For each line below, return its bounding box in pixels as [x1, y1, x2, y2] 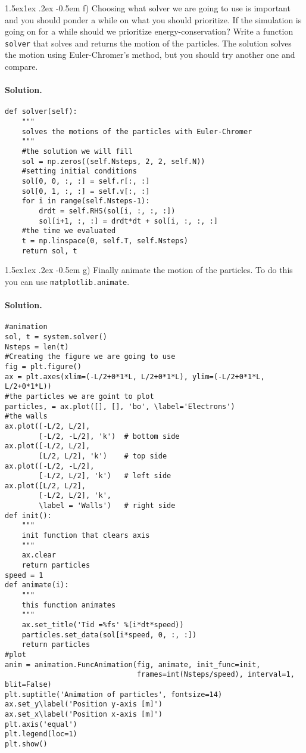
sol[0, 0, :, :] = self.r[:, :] [21, 177, 150, 186]
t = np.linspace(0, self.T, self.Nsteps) [21, 236, 188, 245]
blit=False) [5, 680, 52, 689]
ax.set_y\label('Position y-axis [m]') [5, 700, 163, 709]
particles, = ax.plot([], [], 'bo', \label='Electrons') [5, 402, 235, 411]
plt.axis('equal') [5, 720, 77, 729]
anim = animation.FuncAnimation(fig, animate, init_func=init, [5, 660, 261, 669]
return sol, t [21, 246, 77, 255]
